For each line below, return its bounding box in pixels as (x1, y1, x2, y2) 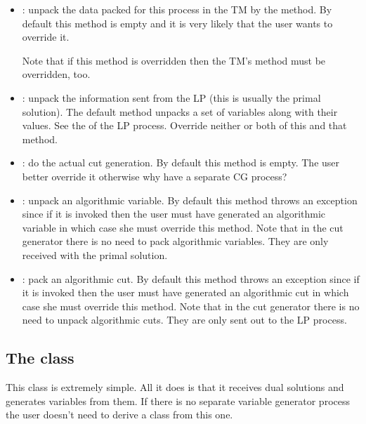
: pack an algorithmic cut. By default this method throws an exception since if (22, 271, 360, 286)
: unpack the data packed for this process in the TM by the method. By (22, 2, 332, 16)
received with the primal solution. (22, 247, 168, 262)
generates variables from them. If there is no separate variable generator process (6, 393, 350, 408)
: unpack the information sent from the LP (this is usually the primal (22, 90, 321, 105)
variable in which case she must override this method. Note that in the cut (22, 220, 344, 234)
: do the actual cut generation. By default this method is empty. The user (22, 155, 340, 170)
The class (6, 347, 74, 369)
